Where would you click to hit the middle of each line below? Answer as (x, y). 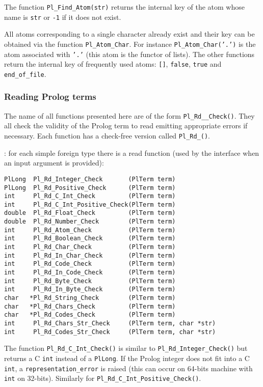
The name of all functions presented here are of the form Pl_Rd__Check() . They (129, 115)
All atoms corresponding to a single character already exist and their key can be (129, 34)
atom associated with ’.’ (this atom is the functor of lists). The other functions (129, 54)
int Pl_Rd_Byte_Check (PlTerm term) (90, 281)
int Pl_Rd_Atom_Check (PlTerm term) (90, 230)
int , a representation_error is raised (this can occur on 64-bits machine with (128, 368)
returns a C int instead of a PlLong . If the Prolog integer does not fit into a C (127, 358)
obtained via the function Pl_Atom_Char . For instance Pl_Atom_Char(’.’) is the (130, 44)
